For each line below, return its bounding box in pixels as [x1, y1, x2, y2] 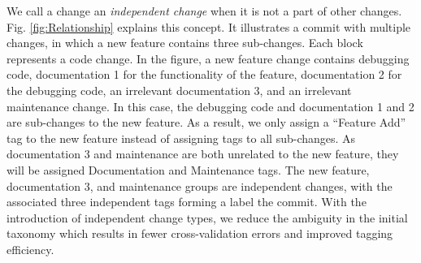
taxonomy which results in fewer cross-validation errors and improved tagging [7, 225, 393, 242]
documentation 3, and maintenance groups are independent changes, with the [7, 177, 393, 194]
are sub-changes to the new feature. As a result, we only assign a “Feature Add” [7, 114, 406, 131]
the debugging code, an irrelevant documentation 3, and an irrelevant [7, 81, 352, 98]
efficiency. [7, 240, 54, 257]
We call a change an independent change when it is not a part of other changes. [7, 2, 402, 19]
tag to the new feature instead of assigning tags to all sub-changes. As [7, 129, 356, 146]
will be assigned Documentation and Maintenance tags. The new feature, [7, 161, 370, 178]
